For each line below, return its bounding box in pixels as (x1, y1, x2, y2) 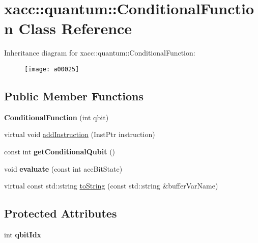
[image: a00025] (24, 65, 79, 73)
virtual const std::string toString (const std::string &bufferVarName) (4, 180, 218, 191)
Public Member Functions (4, 88, 144, 103)
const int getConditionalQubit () (4, 146, 116, 156)
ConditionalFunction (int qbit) (4, 112, 109, 122)
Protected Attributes (4, 205, 117, 221)
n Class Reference (4, 18, 132, 39)
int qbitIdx (4, 229, 42, 239)
